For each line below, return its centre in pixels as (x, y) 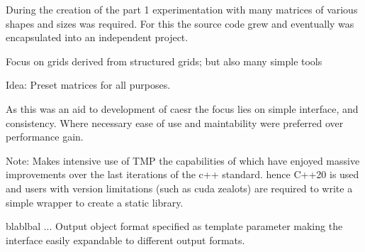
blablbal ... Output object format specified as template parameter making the (174, 226)
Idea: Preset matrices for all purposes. (88, 85)
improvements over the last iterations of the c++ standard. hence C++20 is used (182, 174)
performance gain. (45, 137)
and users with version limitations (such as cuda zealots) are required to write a (179, 188)
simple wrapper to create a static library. (95, 202)
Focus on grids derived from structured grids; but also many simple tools (164, 61)
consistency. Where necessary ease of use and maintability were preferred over (175, 122)
